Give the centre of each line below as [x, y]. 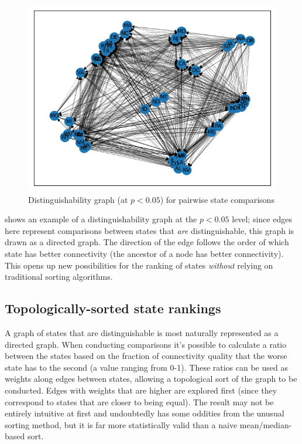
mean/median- [266, 424]
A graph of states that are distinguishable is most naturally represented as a [142, 332]
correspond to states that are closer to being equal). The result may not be [139, 401]
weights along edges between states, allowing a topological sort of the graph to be [151, 379]
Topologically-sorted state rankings [113, 308]
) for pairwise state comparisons [217, 199]
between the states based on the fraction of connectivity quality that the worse [146, 356]
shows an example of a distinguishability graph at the [101, 219]
